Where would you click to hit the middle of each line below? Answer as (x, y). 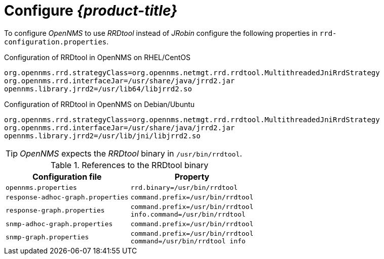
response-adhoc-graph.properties (67, 197)
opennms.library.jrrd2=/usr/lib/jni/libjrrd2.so (102, 136)
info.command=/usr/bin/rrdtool (188, 214)
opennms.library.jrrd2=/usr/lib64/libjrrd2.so (98, 89)
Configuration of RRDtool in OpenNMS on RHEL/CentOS (97, 57)
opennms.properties (41, 187)
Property (192, 176)
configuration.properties (55, 42)
